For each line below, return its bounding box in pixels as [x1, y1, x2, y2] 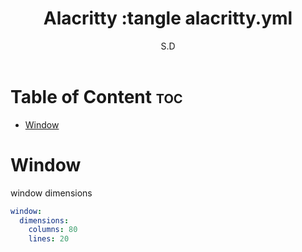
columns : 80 [28, 225, 78, 235]
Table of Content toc [10, 85, 183, 108]
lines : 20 [28, 234, 70, 244]
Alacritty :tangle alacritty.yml [43, 7, 293, 30]
